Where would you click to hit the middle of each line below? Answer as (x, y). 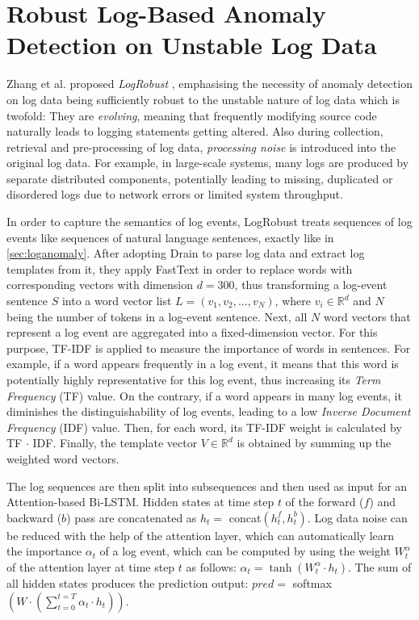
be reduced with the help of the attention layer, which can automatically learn (201, 535)
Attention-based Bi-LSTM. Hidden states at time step (140, 502)
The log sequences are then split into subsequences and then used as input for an (207, 486)
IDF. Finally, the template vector (115, 443)
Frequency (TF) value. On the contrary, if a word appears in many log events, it (204, 395)
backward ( (34, 517)
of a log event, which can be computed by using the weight (245, 551)
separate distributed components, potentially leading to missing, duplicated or (200, 178)
